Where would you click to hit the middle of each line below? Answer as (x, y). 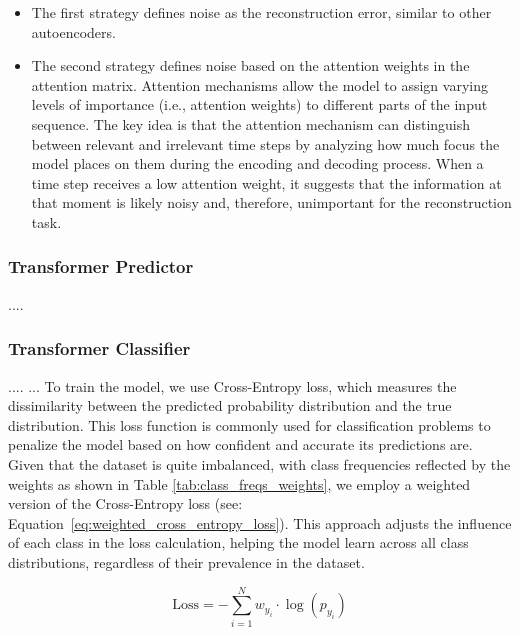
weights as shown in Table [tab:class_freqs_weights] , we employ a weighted (239, 483)
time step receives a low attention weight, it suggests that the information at (266, 182)
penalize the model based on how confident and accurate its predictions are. (240, 444)
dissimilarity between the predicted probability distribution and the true (230, 405)
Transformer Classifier (99, 348)
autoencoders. (73, 31)
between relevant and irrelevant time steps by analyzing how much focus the (265, 143)
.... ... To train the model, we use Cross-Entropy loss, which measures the (232, 385)
